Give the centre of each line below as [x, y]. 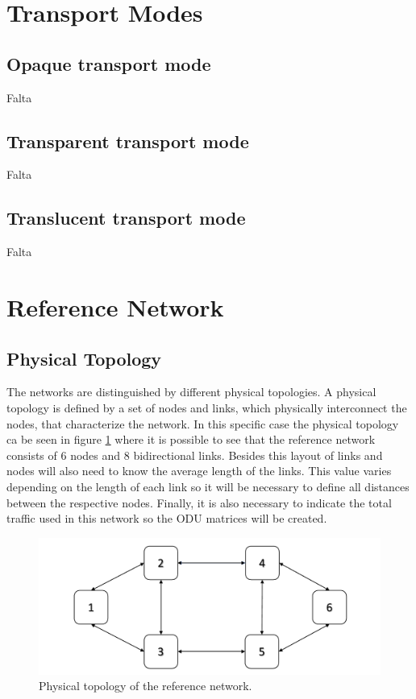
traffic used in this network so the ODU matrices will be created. [167, 518]
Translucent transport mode [126, 218]
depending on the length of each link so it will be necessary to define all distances [208, 486]
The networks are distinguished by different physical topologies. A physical [191, 392]
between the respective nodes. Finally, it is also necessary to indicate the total [199, 502]
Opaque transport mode [109, 63]
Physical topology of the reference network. [146, 686]
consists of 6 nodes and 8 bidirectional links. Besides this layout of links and [195, 455]
